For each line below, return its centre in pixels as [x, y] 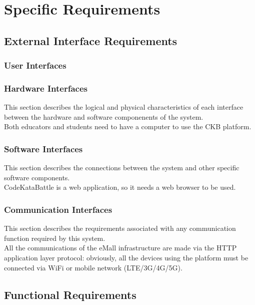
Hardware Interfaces [46, 88]
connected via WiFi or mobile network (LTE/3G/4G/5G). [93, 267]
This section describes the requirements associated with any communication [120, 228]
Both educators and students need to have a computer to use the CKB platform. [128, 126]
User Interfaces [35, 65]
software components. [37, 177]
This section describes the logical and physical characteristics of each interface [124, 107]
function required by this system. [55, 238]
